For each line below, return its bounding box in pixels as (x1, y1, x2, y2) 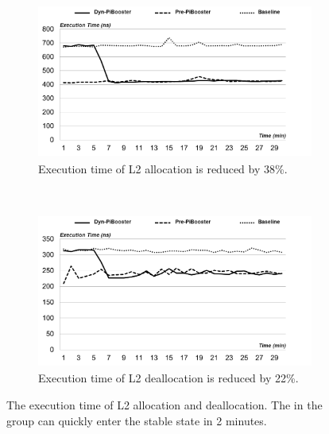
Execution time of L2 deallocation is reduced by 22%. (38, 370, 299, 386)
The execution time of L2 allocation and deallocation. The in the (6, 396, 323, 413)
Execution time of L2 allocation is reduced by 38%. (38, 160, 288, 176)
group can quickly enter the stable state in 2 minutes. (6, 412, 267, 428)
